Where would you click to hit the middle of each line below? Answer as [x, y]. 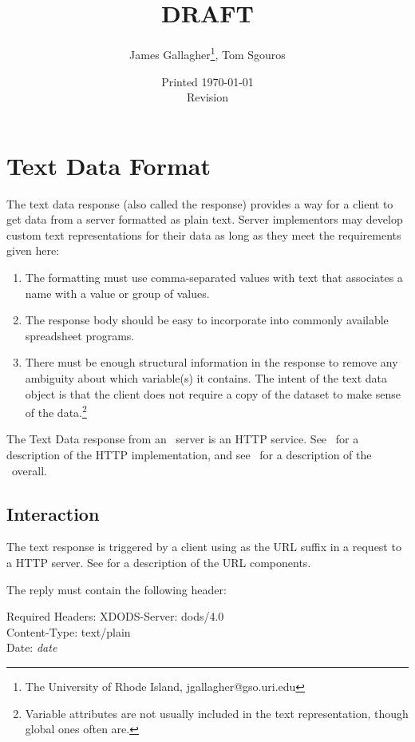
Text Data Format [109, 165]
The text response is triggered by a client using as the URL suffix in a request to [204, 547]
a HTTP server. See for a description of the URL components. [159, 563]
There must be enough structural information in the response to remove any [211, 362]
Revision [207, 97]
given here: [33, 250]
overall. [29, 470]
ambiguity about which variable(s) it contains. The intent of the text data [206, 378]
